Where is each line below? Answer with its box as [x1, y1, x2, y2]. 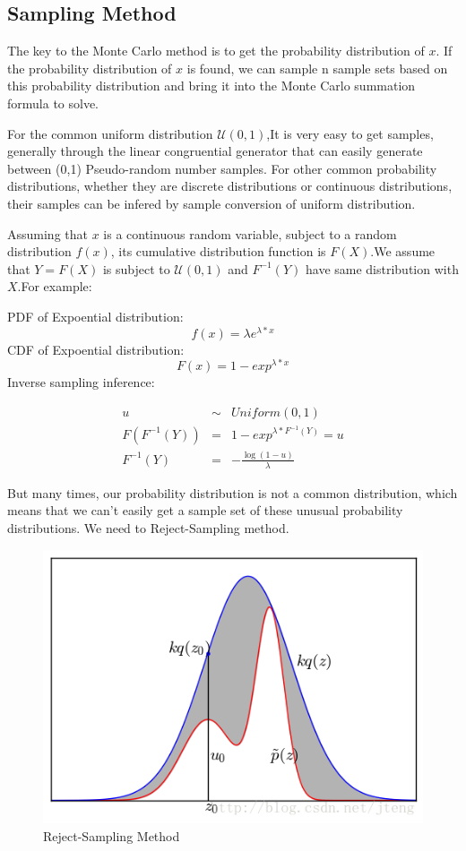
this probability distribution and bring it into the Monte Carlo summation [7, 76, 416, 95]
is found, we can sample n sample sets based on [186, 58, 448, 77]
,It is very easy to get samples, [266, 124, 434, 142]
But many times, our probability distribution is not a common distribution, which [7, 483, 458, 502]
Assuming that [7, 224, 88, 243]
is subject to [102, 259, 170, 278]
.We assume [370, 242, 436, 261]
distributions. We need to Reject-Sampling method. [7, 518, 289, 537]
